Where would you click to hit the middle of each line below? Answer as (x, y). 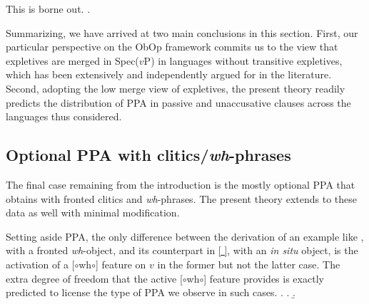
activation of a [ (40, 264)
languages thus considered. (64, 116)
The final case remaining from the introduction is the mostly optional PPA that (181, 184)
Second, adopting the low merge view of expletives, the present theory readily (176, 88)
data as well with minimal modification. (93, 213)
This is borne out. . (48, 9)
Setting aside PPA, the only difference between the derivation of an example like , (185, 236)
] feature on (121, 264)
